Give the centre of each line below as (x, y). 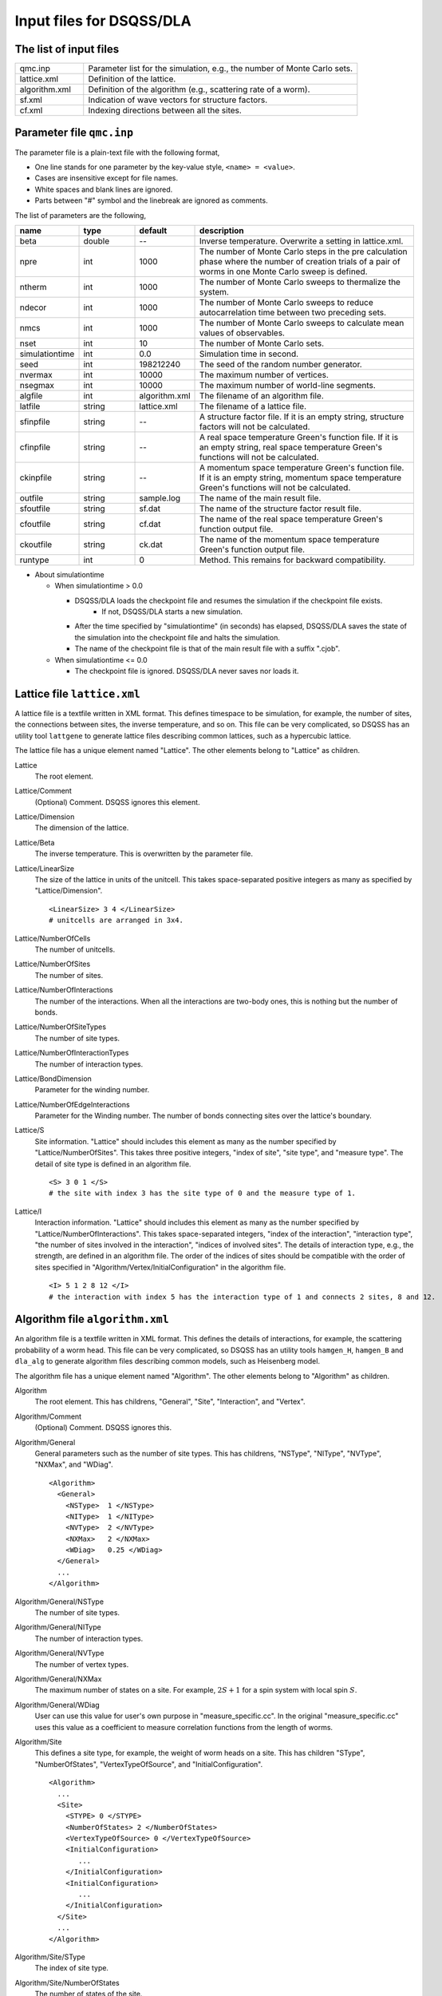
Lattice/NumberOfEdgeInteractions (73, 1104)
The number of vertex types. (82, 1664)
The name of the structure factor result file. (281, 509)
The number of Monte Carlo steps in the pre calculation (304, 251)
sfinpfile (35, 422)
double (97, 241)
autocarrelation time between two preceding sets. (293, 312)
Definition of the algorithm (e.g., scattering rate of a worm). (199, 89)
